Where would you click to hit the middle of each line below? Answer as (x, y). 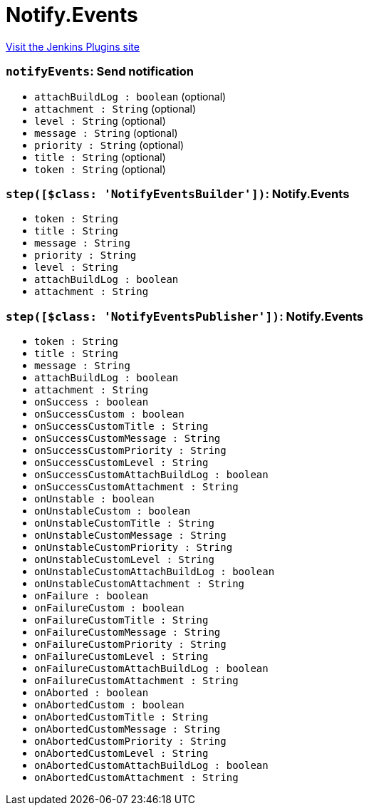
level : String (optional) (100, 120)
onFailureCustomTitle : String (121, 620)
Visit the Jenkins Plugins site (73, 46)
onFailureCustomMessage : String (128, 632)
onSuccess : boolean (92, 402)
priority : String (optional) (109, 145)
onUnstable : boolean (94, 499)
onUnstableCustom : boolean (113, 511)
